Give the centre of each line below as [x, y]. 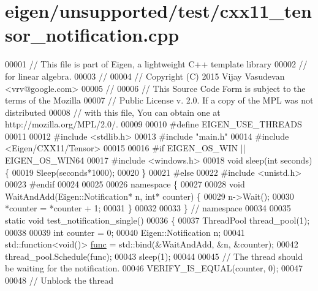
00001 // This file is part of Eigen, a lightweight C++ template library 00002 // [156, 64]
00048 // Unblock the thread [59, 280]
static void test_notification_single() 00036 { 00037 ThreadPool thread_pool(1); [157, 220]
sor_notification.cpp [92, 35]
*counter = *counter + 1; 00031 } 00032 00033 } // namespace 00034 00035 [148, 208]
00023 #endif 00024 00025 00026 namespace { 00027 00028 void [125, 184]
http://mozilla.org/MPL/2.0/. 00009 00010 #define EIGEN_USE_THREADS [153, 124]
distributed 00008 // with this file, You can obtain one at [113, 112]
